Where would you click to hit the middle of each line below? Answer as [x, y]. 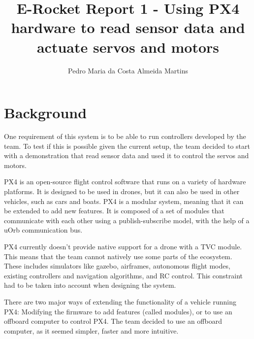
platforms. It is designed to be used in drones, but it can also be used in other [122, 191]
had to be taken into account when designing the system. [90, 285]
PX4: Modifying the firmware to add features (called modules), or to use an [118, 311]
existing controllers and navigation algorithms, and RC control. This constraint [123, 275]
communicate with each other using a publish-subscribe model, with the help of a [127, 220]
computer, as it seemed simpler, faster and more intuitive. [91, 330]
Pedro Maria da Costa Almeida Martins [128, 70]
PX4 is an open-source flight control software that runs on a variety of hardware [125, 182]
